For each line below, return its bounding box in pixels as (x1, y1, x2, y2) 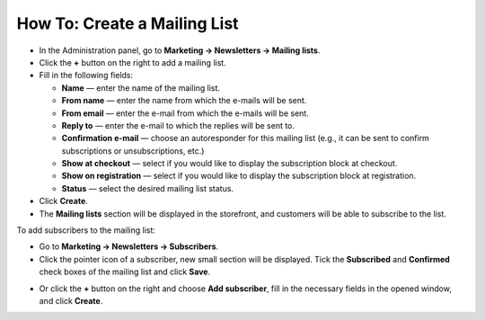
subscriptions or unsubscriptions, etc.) (61, 145, 205, 156)
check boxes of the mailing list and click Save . (39, 266, 211, 278)
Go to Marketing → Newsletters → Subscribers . (39, 241, 219, 252)
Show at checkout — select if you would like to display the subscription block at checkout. (61, 158, 398, 169)
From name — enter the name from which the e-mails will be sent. (61, 95, 307, 106)
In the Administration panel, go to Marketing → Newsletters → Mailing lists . (39, 45, 321, 56)
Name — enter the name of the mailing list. (61, 82, 220, 93)
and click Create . (39, 295, 103, 306)
